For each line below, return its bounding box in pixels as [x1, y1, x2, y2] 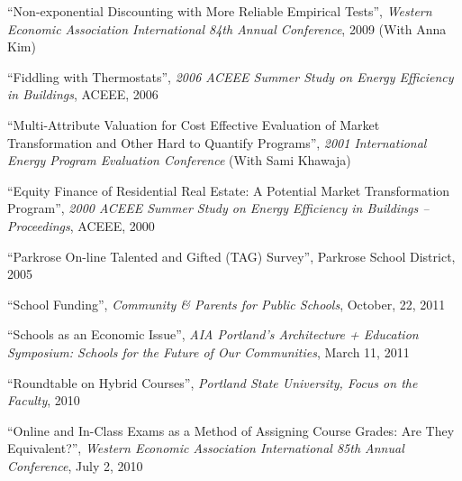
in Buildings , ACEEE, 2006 [7, 85, 159, 104]
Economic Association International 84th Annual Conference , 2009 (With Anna [7, 19, 447, 38]
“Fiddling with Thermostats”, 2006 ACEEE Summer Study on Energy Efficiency [7, 67, 454, 86]
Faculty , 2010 [7, 391, 80, 410]
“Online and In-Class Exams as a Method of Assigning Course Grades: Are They [7, 421, 455, 439]
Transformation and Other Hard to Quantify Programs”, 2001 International [7, 133, 427, 152]
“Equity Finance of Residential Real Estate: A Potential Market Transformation [7, 180, 450, 199]
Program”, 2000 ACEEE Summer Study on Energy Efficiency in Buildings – [7, 199, 430, 217]
